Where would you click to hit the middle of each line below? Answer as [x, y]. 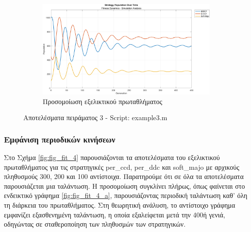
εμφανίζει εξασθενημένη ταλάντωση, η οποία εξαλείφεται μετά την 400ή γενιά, [115, 214]
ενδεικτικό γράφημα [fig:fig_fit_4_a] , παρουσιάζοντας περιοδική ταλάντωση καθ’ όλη [126, 195]
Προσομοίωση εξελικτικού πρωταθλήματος [103, 101]
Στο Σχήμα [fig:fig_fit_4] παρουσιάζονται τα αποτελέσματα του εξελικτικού [112, 157]
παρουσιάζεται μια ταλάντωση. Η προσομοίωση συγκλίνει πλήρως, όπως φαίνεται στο [125, 186]
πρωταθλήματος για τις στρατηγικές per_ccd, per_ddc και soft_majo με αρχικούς [122, 167]
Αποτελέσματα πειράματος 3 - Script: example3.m [95, 117]
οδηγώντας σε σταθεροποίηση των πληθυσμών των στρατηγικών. [95, 224]
